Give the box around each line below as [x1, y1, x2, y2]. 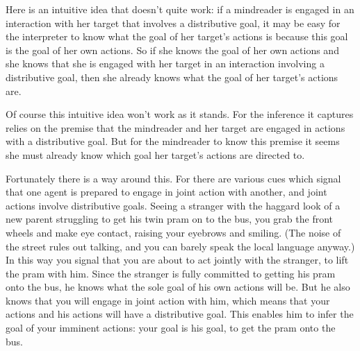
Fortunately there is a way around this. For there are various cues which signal [6, 171, 341, 185]
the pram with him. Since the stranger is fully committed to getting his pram [6, 266, 336, 280]
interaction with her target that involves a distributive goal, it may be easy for [6, 15, 341, 30]
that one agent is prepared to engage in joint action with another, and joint [6, 185, 327, 199]
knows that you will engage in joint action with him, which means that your [6, 293, 330, 307]
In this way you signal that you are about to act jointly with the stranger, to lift [6, 252, 349, 267]
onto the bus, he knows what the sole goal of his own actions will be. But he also [6, 280, 350, 294]
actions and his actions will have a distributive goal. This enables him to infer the [6, 307, 354, 321]
